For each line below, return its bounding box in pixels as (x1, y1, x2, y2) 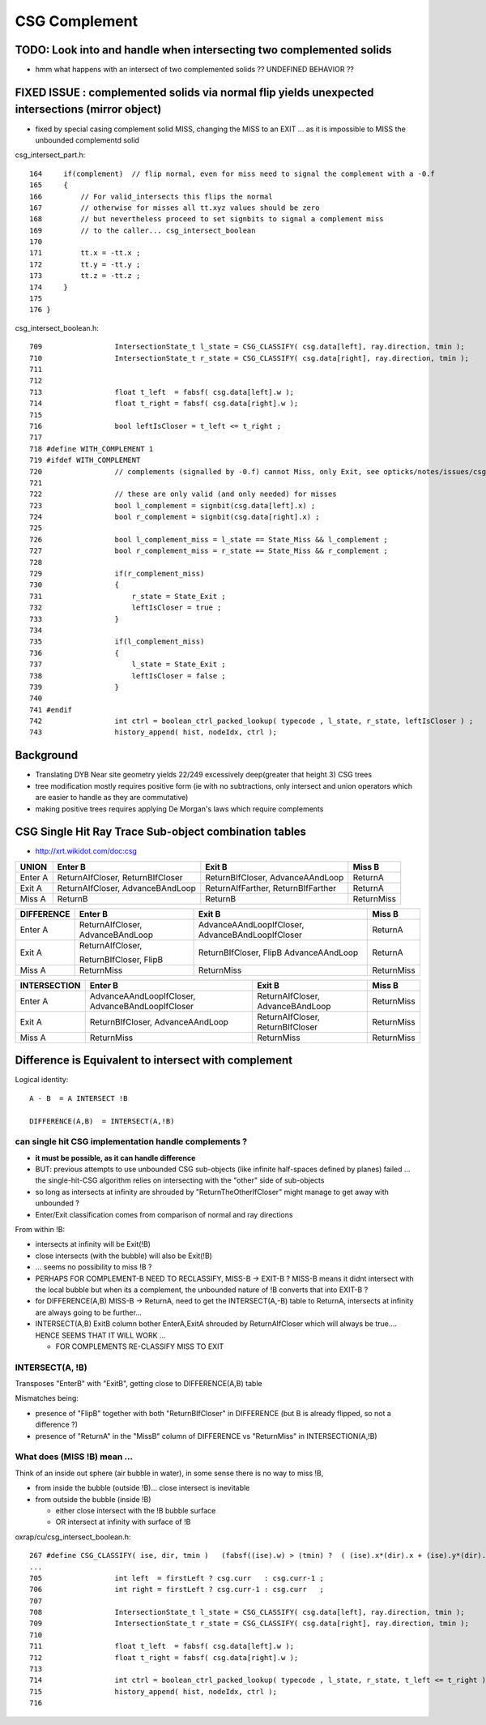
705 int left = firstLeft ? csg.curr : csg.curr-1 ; (29, 1573, 324, 1582)
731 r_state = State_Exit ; (29, 592, 226, 601)
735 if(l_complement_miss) (29, 637, 205, 646)
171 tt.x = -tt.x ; (29, 248, 141, 258)
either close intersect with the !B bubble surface (55, 1505, 216, 1515)
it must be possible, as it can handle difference (35, 1153, 196, 1162)
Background (15, 748, 79, 762)
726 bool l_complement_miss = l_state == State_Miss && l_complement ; (29, 535, 389, 544)
